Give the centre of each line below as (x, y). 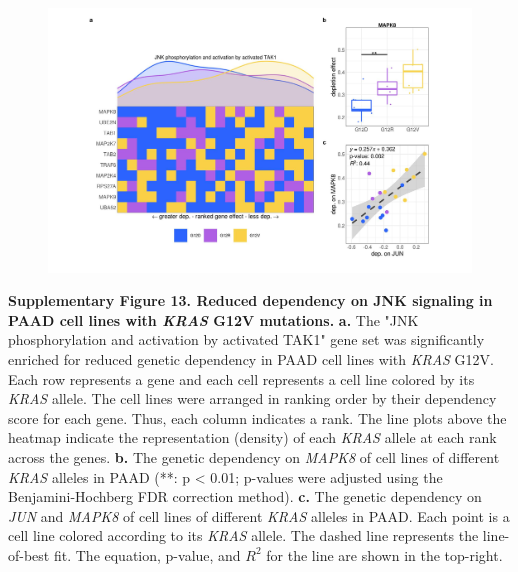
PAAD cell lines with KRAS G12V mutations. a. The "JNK (213, 319)
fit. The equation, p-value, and (147, 554)
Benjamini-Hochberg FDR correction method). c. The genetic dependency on (245, 496)
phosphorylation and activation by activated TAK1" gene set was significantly (246, 339)
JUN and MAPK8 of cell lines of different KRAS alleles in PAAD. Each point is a (259, 515)
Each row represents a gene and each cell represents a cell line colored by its (241, 378)
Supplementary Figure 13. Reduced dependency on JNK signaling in (250, 300)
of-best (29, 554)
